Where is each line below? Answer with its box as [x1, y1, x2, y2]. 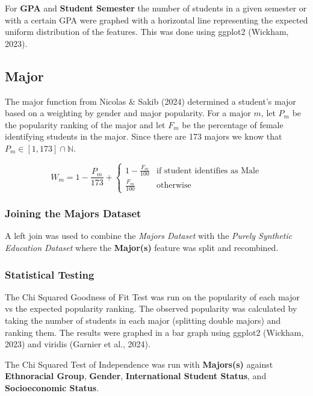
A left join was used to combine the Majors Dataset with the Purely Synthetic [5, 229, 293, 242]
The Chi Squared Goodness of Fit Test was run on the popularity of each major [5, 290, 300, 303]
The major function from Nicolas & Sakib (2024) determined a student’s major [5, 94, 296, 107]
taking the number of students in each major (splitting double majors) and [5, 314, 281, 327]
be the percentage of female [182, 118, 284, 131]
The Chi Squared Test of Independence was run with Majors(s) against [5, 357, 273, 370]
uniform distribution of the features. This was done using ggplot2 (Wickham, [5, 25, 289, 38]
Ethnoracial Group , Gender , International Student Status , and [5, 370, 267, 382]
